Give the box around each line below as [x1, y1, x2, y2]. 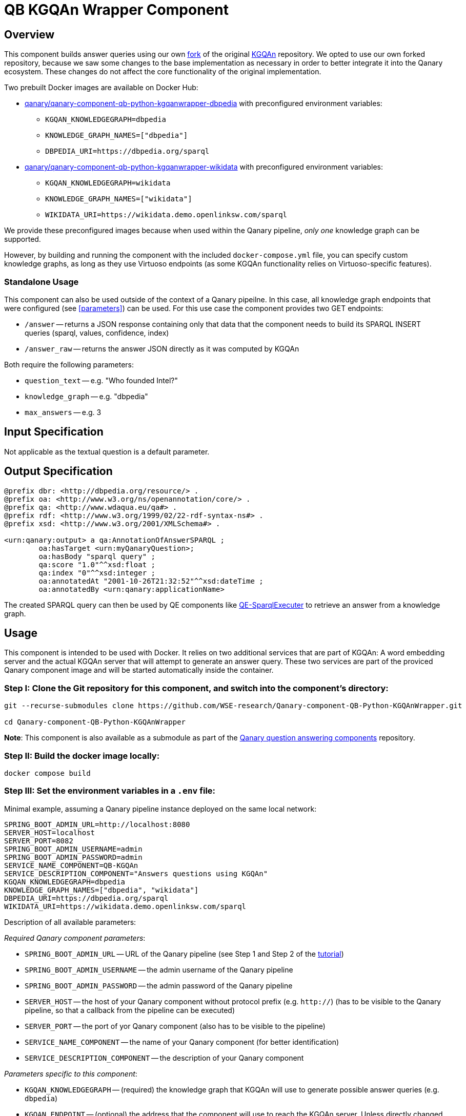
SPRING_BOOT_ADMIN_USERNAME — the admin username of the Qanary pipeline [25, 965, 293, 974]
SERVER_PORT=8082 [4, 836, 73, 845]
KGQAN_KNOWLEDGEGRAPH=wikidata [45, 179, 171, 188]
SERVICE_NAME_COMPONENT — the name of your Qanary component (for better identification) [25, 1037, 339, 1046]
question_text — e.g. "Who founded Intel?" [25, 376, 178, 385]
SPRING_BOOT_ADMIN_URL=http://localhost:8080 [4, 820, 190, 829]
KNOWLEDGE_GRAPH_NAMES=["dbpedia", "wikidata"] [4, 885, 199, 894]
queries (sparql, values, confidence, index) [25, 328, 169, 337]
